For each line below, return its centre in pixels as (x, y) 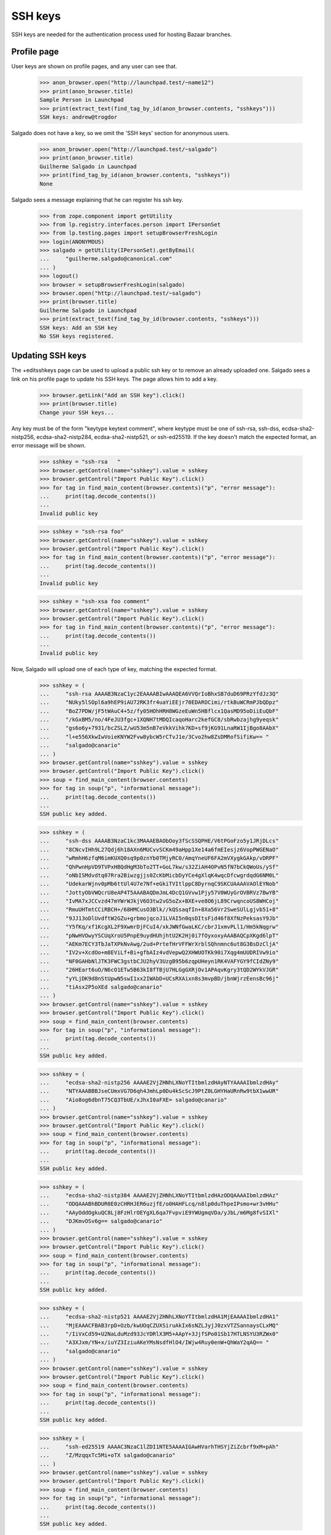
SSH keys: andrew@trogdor (78, 117)
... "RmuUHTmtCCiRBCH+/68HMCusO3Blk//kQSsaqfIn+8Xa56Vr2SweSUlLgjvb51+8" (159, 910)
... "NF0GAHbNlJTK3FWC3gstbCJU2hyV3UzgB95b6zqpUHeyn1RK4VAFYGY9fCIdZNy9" (159, 961)
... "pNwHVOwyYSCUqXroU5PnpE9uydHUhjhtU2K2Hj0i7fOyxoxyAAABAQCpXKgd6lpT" (159, 935)
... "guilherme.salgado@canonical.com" (106, 259)
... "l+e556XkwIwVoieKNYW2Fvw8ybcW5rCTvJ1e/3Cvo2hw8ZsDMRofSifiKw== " (154, 736)
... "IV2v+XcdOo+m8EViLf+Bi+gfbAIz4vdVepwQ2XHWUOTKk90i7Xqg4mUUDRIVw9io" (159, 953)
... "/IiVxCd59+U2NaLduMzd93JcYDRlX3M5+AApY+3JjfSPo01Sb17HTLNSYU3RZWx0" (159, 1334)
